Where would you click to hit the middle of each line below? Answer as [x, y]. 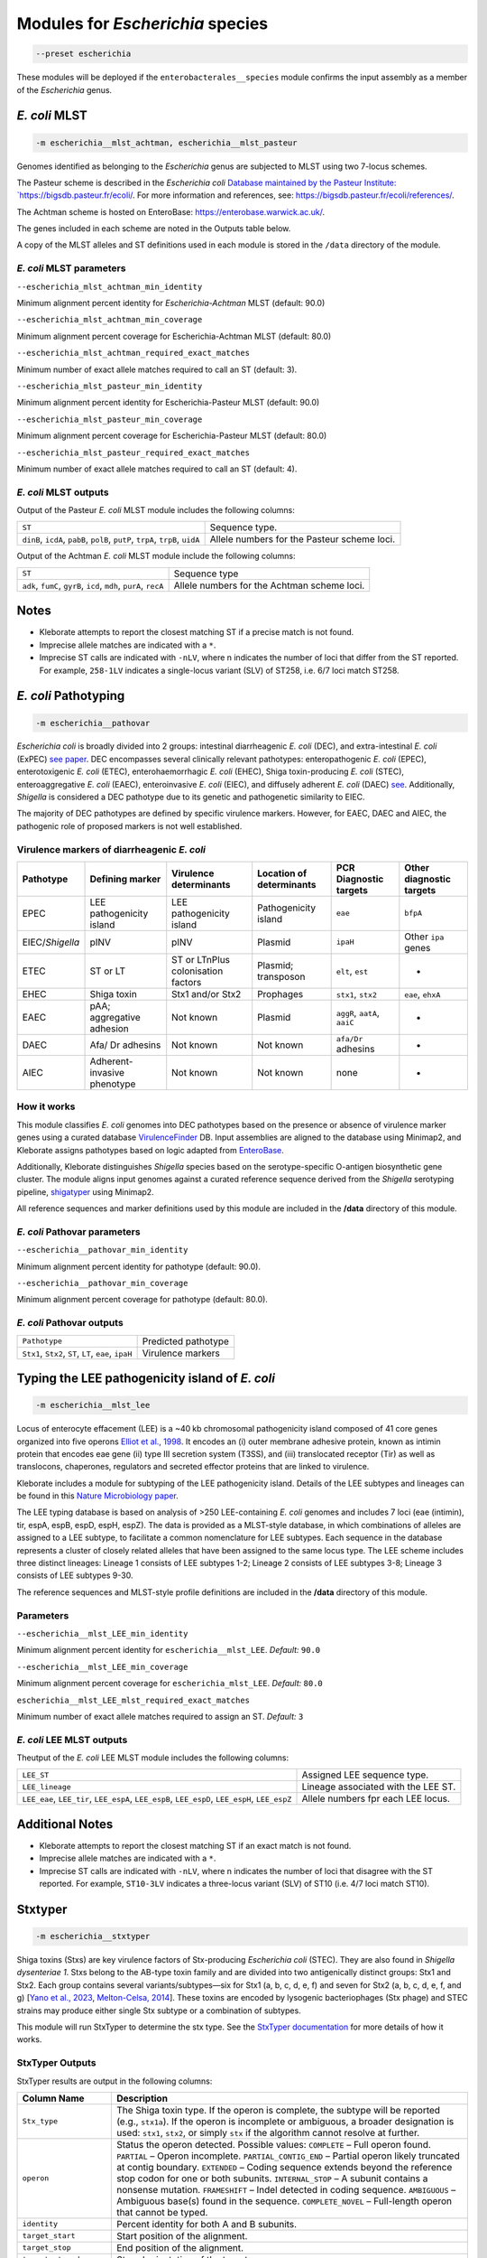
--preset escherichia [83, 54]
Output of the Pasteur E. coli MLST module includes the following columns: [156, 510]
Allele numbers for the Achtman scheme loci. [269, 585]
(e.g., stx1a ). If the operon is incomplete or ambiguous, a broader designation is [285, 2121]
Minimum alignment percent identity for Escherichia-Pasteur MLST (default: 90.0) [168, 403]
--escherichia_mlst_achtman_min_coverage [110, 320]
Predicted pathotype [186, 1341]
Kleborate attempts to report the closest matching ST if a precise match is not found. [197, 632]
